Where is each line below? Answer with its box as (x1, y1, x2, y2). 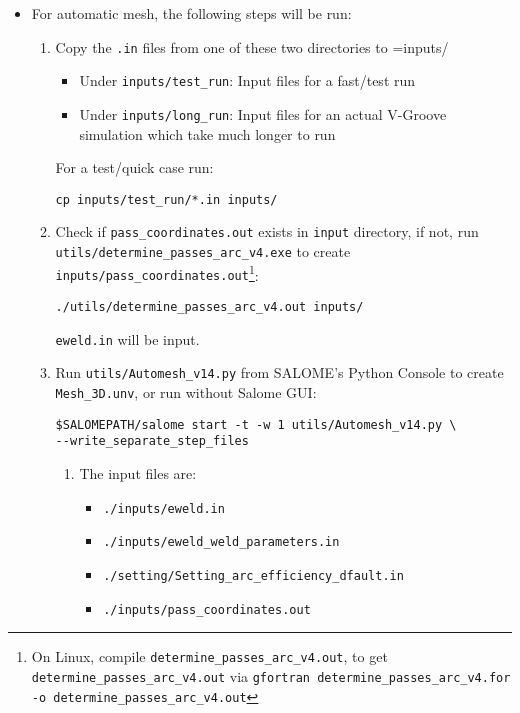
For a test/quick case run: (55, 157, 214, 178)
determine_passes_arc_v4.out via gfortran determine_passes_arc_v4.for (31, 665, 511, 686)
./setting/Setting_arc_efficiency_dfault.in (103, 568, 404, 583)
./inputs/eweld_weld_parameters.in (103, 535, 340, 550)
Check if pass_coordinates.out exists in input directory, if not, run (55, 221, 479, 242)
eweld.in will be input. (55, 328, 200, 349)
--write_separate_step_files (55, 434, 249, 449)
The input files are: (79, 462, 197, 483)
